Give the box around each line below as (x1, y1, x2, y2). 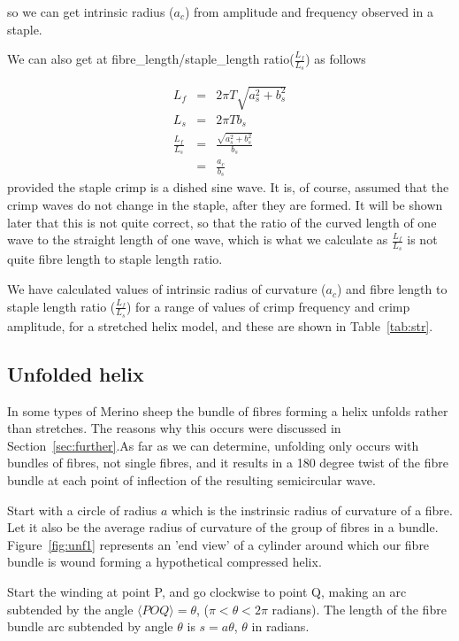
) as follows (305, 50, 366, 68)
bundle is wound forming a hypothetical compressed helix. (7, 552, 322, 571)
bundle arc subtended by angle (7, 617, 173, 636)
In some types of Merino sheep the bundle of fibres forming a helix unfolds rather (7, 401, 448, 420)
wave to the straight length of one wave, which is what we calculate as (7, 230, 388, 249)
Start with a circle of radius (7, 500, 157, 519)
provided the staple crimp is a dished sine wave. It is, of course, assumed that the (7, 178, 449, 197)
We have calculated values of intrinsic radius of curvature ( (7, 280, 326, 298)
